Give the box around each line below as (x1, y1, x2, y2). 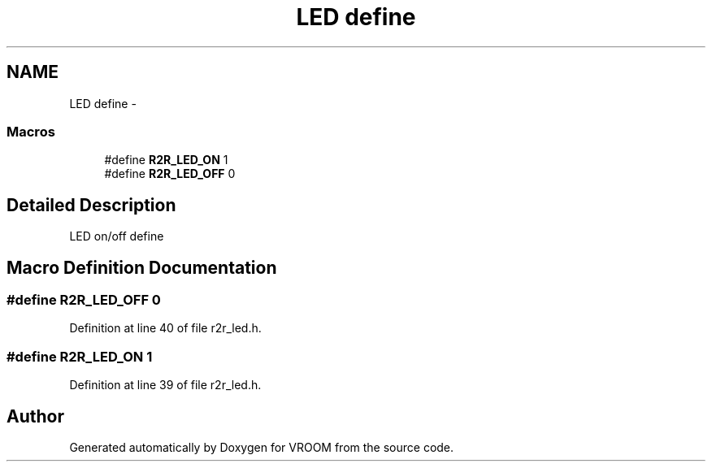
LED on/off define (69, 229, 164, 244)
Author (7, 405, 64, 427)
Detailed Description (7, 194, 176, 215)
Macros (7, 123, 55, 140)
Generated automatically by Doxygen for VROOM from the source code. (69, 440, 454, 454)
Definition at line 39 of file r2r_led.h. (69, 378, 262, 392)
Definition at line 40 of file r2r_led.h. (69, 321, 262, 336)
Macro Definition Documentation (7, 257, 277, 278)
